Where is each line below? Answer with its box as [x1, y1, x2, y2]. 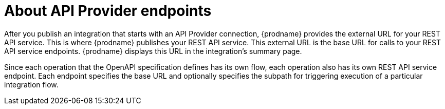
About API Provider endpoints [4, 2, 212, 20]
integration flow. [4, 80, 59, 89]
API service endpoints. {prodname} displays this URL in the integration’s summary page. [4, 46, 302, 56]
